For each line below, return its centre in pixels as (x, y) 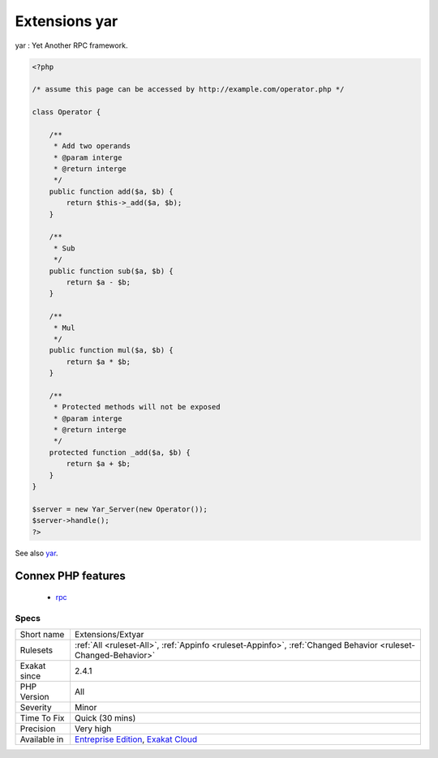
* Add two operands (92, 146)
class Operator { (67, 112)
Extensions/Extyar (109, 635)
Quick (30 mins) (105, 718)
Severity (36, 708)
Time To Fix (42, 718)
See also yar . (36, 553)
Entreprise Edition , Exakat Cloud (136, 739)
